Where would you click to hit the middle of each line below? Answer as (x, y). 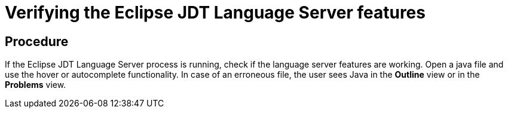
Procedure (37, 41)
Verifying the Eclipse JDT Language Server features (215, 13)
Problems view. (36, 85)
